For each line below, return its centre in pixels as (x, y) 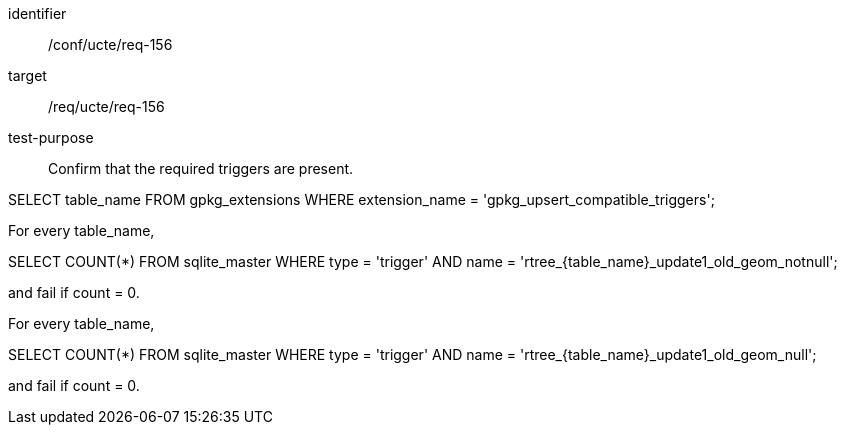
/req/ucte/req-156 (106, 106)
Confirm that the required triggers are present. (201, 168)
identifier (37, 13)
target (27, 75)
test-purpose (51, 137)
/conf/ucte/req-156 (110, 44)
